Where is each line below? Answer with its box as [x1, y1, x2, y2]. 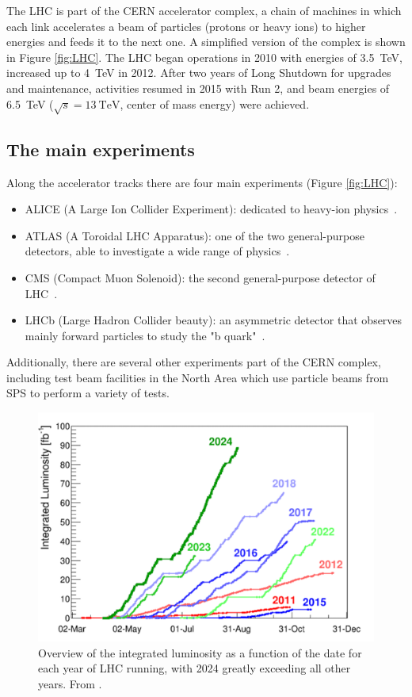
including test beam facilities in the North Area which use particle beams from [6, 369, 389, 385]
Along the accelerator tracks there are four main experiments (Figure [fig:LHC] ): [6, 174, 398, 190]
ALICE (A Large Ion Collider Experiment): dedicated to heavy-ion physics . [25, 201, 398, 217]
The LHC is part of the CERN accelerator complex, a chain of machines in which [6, 2, 402, 18]
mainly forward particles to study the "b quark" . [25, 327, 265, 343]
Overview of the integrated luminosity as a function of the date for [38, 644, 362, 661]
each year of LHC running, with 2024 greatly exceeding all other [38, 660, 351, 676]
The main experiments [6, 136, 195, 161]
